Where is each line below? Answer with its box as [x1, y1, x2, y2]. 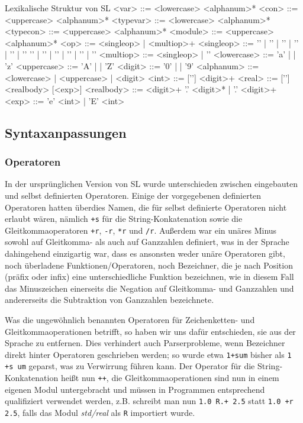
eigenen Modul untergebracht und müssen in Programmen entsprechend [5, 383, 265, 395]
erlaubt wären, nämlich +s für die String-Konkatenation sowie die [5, 212, 243, 225]
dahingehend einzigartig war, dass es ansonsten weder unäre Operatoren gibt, [5, 247, 285, 260]
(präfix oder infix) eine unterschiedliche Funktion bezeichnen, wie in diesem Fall [5, 270, 294, 283]
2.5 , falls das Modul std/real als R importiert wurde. [5, 406, 195, 418]
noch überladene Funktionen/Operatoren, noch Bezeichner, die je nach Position [5, 259, 293, 271]
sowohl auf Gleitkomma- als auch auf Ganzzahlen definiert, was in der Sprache [5, 235, 289, 248]
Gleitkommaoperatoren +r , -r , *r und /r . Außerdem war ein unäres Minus [5, 224, 277, 236]
